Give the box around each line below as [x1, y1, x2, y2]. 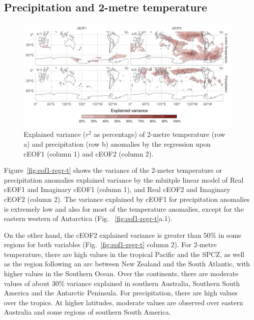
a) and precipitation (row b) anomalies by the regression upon [24, 138, 211, 149]
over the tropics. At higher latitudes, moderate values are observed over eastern [4, 297, 243, 307]
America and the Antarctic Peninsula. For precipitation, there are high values [4, 288, 238, 298]
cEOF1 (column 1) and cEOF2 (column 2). [24, 148, 154, 159]
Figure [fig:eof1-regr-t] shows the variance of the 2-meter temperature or [4, 165, 222, 175]
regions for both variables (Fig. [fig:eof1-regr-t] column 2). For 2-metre [4, 239, 217, 250]
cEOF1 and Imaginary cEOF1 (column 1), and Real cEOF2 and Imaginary [4, 184, 230, 194]
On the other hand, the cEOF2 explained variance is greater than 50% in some [4, 229, 242, 240]
